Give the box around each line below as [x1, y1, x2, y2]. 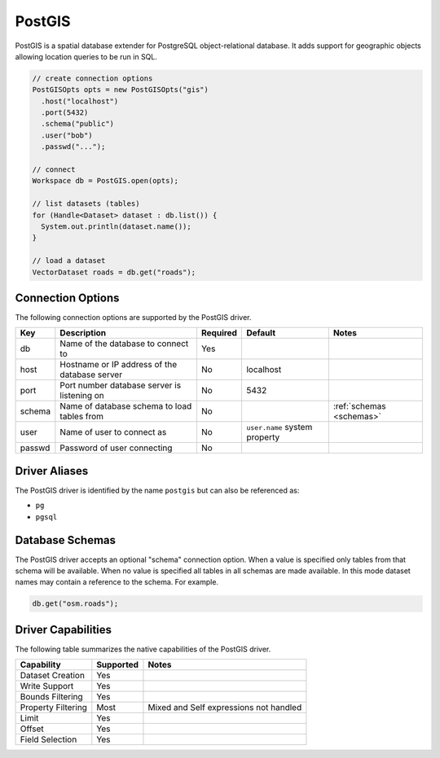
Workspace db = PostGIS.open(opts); [32, 176, 179, 186]
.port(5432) [41, 108, 89, 117]
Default [245, 327, 276, 339]
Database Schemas [15, 533, 117, 547]
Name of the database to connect [59, 338, 189, 349]
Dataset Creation [20, 670, 86, 681]
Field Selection [20, 734, 77, 745]
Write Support [20, 681, 74, 692]
